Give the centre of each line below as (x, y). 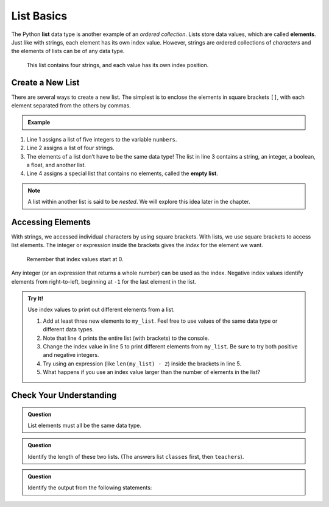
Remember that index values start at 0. (75, 259)
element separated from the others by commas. (71, 106)
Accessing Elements (51, 222)
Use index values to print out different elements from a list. (101, 310)
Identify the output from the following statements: (90, 487)
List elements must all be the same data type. (85, 425)
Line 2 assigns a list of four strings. (71, 148)
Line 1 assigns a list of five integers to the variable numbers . (102, 139)
